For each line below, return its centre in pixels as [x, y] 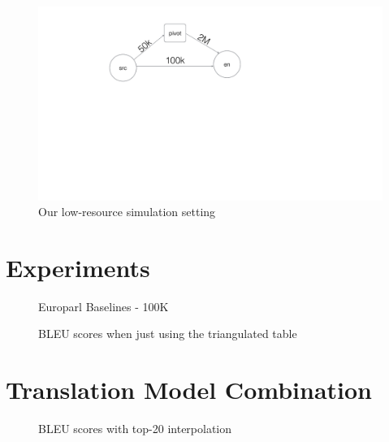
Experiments [78, 267]
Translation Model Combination [189, 390]
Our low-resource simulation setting [127, 212]
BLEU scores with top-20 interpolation [135, 429]
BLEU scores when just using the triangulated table [168, 334]
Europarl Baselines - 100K [104, 306]
